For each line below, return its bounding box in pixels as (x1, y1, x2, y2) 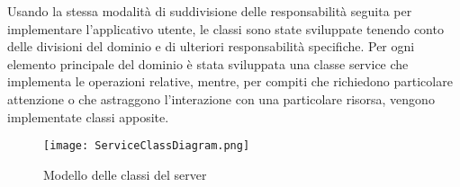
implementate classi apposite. (7, 107, 169, 126)
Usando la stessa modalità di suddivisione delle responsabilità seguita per (7, 2, 412, 20)
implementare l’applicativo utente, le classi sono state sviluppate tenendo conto (7, 19, 444, 38)
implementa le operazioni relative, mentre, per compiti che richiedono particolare (7, 72, 453, 91)
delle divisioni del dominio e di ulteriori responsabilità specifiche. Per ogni (7, 37, 415, 56)
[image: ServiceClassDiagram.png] (43, 139, 250, 153)
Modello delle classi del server (43, 165, 207, 183)
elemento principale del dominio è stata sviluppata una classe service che (7, 54, 409, 73)
